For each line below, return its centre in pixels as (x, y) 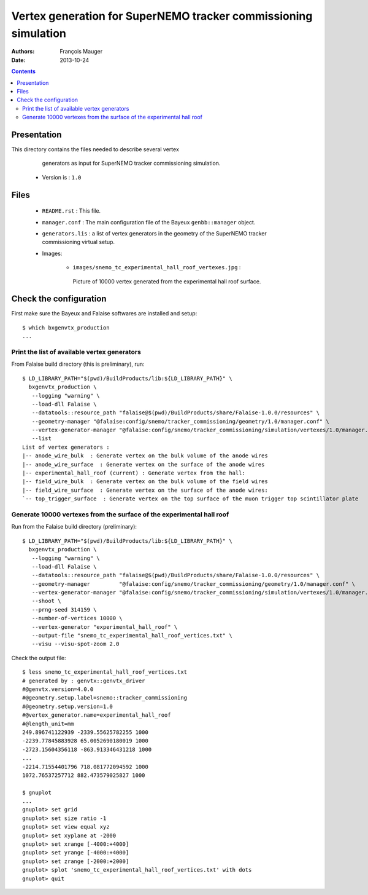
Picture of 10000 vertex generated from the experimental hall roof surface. (167, 281)
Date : (18, 60)
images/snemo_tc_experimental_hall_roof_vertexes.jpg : (157, 267)
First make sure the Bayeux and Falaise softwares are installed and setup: (104, 313)
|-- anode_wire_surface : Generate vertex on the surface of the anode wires (144, 464)
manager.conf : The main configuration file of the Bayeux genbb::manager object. (149, 222)
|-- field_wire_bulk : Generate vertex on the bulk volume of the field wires (145, 482)
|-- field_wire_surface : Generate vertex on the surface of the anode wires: (145, 490)
